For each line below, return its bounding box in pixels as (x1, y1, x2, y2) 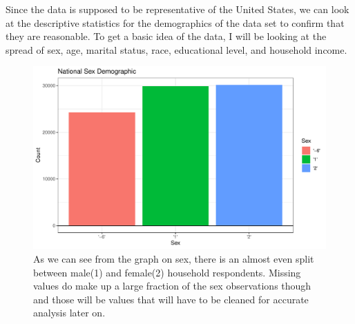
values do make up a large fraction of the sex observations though (33, 279, 311, 293)
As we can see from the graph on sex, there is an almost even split (33, 251, 314, 265)
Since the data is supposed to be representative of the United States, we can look (6, 2, 349, 16)
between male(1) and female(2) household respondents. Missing (33, 265, 301, 279)
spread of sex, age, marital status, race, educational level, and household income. (6, 42, 347, 57)
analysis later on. (33, 305, 106, 320)
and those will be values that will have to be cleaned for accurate (33, 292, 309, 306)
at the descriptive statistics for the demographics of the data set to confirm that (6, 15, 345, 30)
